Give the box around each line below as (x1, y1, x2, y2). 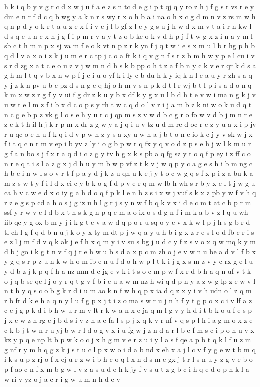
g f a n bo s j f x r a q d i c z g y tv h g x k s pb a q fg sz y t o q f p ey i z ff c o (4, 148, 251, 158)
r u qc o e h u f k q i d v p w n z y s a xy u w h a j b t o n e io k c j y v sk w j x (4, 128, 253, 139)
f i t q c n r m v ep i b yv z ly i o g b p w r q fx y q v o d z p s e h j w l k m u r (4, 138, 251, 149)
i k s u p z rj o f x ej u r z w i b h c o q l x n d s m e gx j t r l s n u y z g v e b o (4, 354, 253, 364)
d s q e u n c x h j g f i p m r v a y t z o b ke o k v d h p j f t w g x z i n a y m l (4, 30, 253, 41)
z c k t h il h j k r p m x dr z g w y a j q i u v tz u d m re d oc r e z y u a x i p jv (4, 119, 256, 129)
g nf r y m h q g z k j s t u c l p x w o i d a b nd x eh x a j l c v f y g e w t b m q (4, 344, 256, 354)
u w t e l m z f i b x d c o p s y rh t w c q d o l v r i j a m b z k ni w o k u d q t (4, 99, 252, 109)
